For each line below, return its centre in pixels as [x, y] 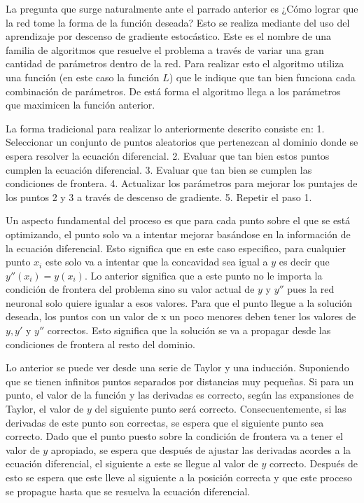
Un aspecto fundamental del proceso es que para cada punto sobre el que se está [178, 220]
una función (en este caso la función [83, 77]
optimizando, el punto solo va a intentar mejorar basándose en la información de [178, 234]
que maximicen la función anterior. [80, 105]
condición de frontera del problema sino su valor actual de [130, 289]
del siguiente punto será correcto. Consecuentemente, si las [220, 409]
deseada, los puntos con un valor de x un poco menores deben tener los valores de [181, 316]
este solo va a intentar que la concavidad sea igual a [156, 262]
